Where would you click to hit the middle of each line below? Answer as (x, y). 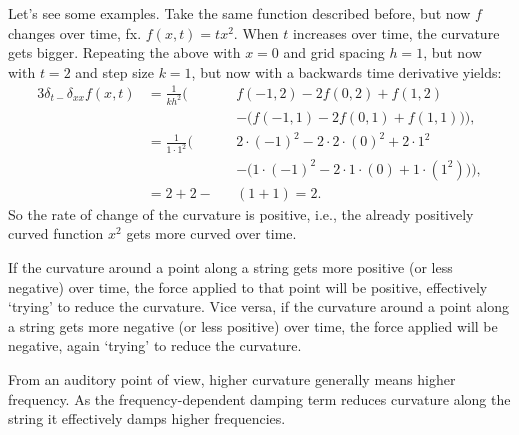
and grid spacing (334, 52)
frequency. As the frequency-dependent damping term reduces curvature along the (259, 398)
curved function (56, 233)
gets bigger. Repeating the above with (124, 52)
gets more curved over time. (211, 233)
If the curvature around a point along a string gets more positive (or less (230, 266)
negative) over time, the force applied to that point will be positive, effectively (248, 286)
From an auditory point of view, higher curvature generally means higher (232, 378)
